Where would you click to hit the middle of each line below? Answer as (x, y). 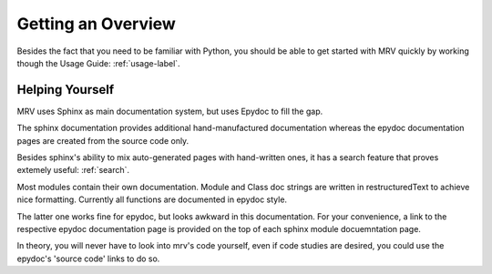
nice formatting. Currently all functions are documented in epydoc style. (152, 199)
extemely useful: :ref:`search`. (73, 170)
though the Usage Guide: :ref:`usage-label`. (99, 63)
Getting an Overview (97, 24)
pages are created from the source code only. (103, 140)
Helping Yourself (66, 90)
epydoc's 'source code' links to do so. (88, 259)
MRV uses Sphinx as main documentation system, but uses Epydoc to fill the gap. (170, 111)
